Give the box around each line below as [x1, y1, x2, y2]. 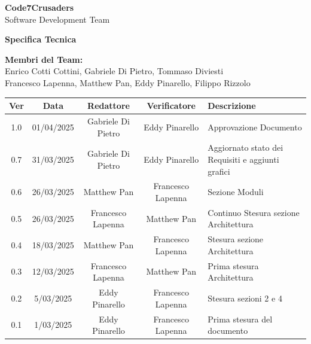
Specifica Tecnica [5, 33, 77, 45]
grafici [208, 165, 230, 177]
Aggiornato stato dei [208, 141, 283, 154]
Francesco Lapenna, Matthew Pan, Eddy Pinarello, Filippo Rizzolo [5, 76, 251, 89]
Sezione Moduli [208, 185, 264, 198]
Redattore [87, 99, 130, 112]
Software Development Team [5, 13, 110, 25]
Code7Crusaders [5, 1, 74, 13]
